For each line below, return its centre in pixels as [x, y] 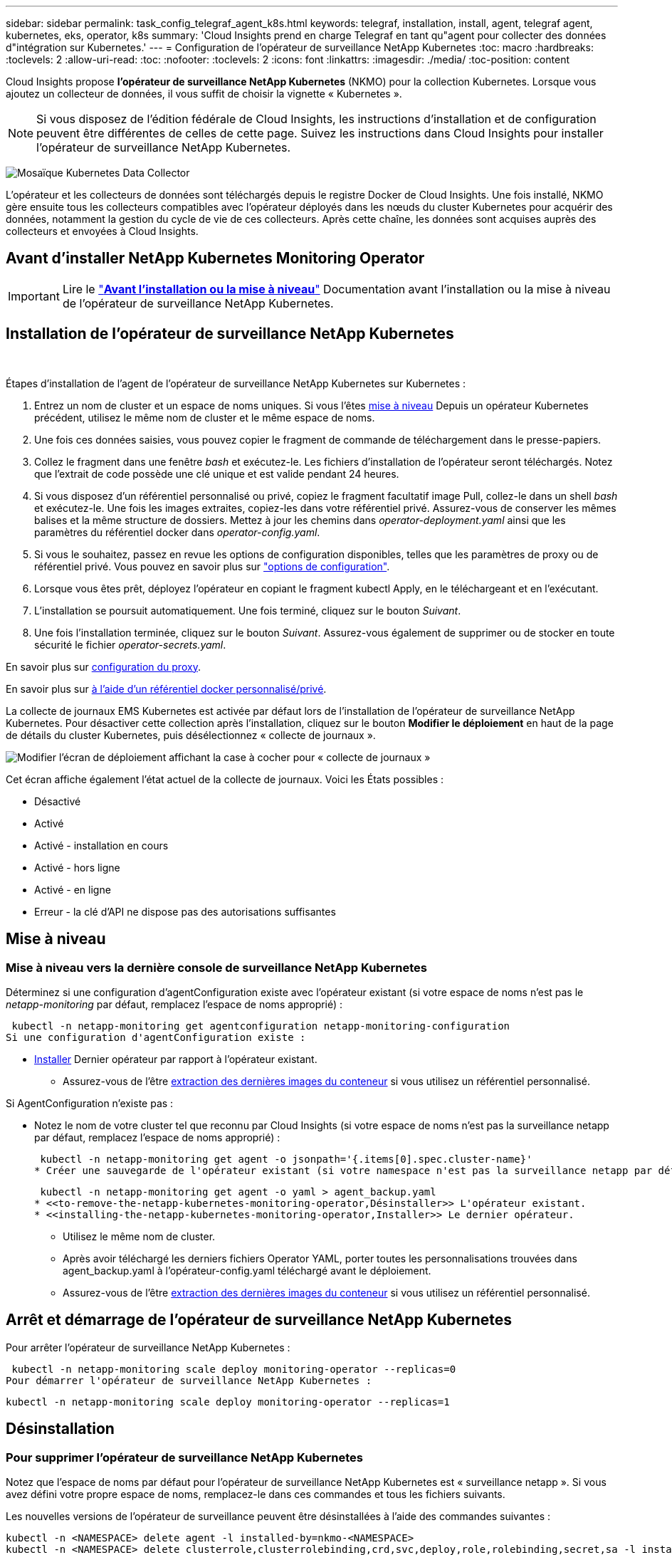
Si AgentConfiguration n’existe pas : [90, 1103]
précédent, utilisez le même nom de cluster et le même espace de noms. [205, 417]
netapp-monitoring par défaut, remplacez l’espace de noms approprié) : [174, 1004]
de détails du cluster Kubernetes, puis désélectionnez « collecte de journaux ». [191, 735]
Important [34, 296]
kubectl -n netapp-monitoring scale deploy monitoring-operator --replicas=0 [234, 1369]
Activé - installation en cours [101, 845]
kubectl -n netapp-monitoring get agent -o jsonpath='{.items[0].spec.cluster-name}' [286, 1159]
